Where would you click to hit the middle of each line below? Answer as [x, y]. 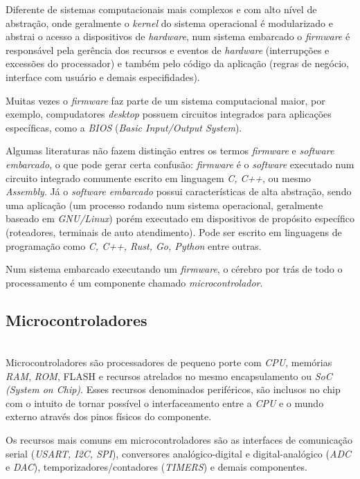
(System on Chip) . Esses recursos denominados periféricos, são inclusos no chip [173, 389]
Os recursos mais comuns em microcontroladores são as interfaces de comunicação [179, 440]
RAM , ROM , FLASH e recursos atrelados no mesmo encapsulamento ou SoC [169, 376]
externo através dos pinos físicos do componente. [109, 416]
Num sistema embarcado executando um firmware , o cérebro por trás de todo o [174, 269]
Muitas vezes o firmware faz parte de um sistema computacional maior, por [165, 100]
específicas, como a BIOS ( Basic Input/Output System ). [124, 127]
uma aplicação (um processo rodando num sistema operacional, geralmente [164, 205]
